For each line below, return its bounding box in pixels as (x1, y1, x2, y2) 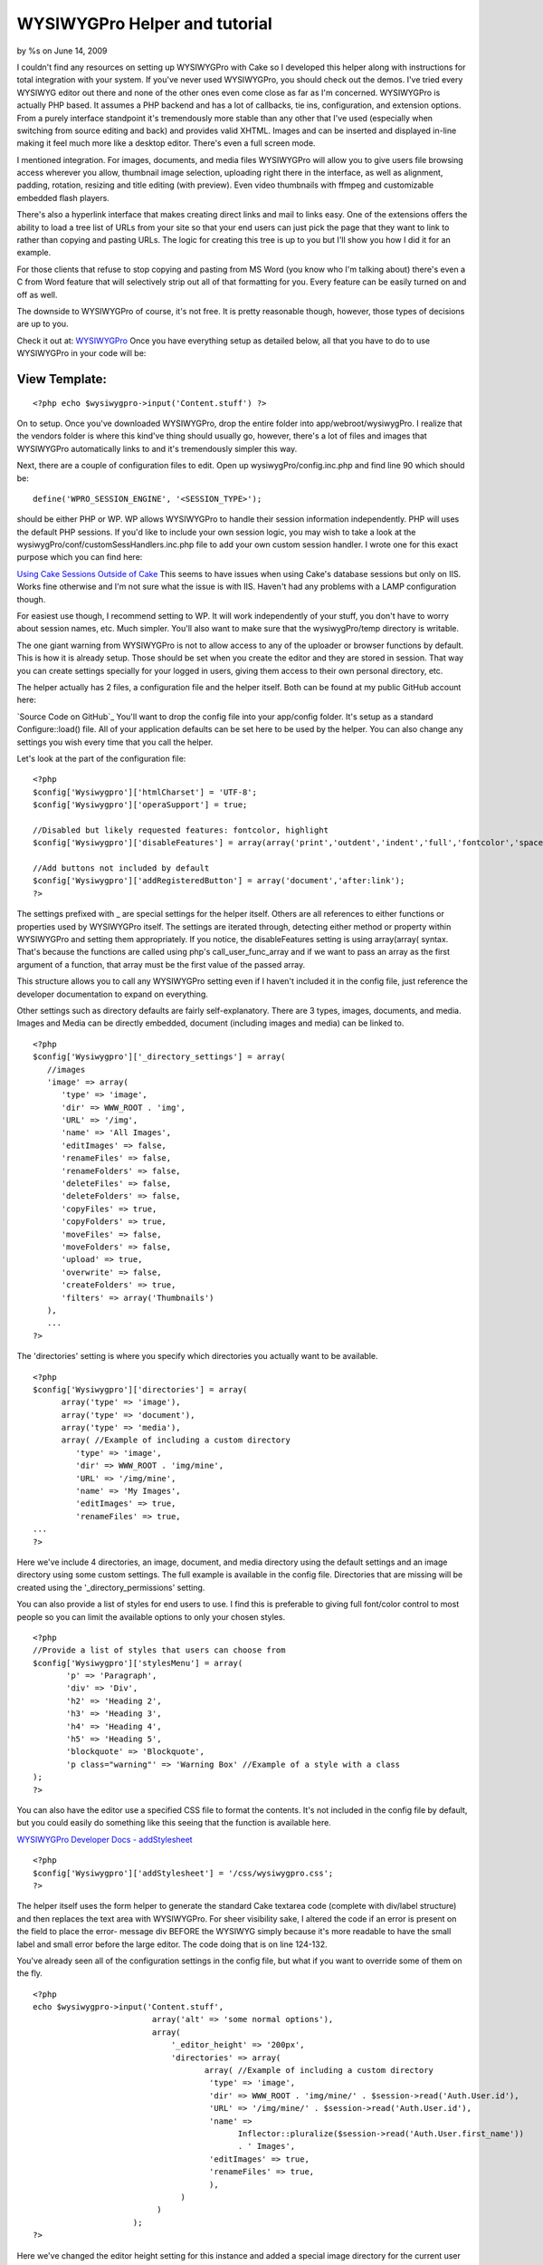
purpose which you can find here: (16, 552, 143, 563)
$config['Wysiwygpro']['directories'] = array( (33, 1384, 248, 1394)
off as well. (16, 289, 58, 300)
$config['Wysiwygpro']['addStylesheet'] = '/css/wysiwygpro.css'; (33, 1867, 334, 1878)
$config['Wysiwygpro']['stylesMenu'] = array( (33, 1658, 243, 1668)
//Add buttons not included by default (33, 863, 210, 873)
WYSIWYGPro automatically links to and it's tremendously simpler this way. (16, 443, 298, 454)
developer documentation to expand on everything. (16, 988, 208, 999)
